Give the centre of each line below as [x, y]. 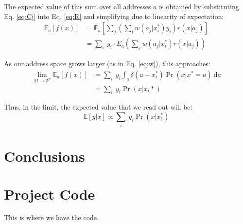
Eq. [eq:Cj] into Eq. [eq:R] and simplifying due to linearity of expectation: [114, 16]
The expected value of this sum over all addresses [78, 6]
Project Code [50, 194]
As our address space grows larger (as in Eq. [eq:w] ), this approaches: [107, 64]
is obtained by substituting [199, 6]
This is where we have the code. [51, 217]
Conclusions [44, 156]
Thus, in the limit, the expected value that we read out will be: [98, 107]
